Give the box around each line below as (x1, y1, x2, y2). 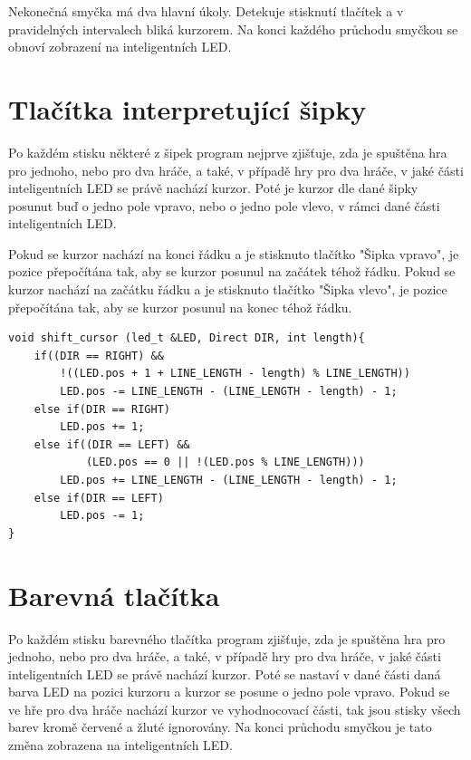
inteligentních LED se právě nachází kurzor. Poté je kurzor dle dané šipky (8, 178, 418, 197)
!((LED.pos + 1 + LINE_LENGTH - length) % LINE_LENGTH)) (60, 367, 410, 380)
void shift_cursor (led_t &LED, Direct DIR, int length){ (8, 332, 365, 345)
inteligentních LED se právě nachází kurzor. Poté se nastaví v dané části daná (8, 664, 441, 683)
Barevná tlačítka (8, 576, 220, 613)
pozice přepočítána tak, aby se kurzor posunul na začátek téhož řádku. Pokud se (8, 262, 456, 281)
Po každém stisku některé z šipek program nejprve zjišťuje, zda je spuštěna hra (8, 142, 447, 161)
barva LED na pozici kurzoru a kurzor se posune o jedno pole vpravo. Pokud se (8, 682, 450, 701)
